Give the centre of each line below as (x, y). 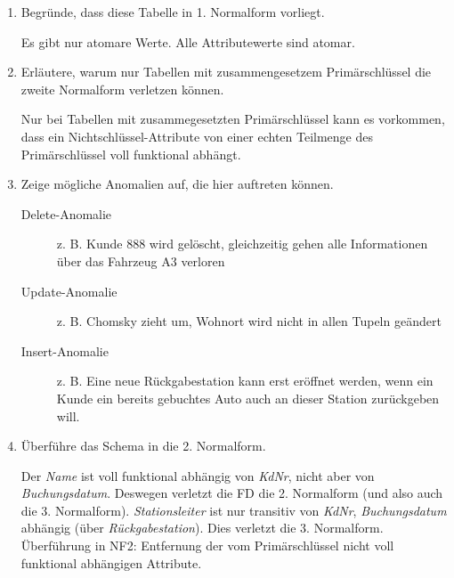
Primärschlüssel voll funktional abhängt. (131, 154)
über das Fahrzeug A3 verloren (141, 261)
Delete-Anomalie (66, 213)
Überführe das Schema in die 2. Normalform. (143, 446)
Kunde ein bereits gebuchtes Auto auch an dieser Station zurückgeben (248, 398)
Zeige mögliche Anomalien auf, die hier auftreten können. (177, 184)
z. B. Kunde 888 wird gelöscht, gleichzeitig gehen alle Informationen (242, 244)
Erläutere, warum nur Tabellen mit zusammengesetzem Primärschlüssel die (226, 72)
